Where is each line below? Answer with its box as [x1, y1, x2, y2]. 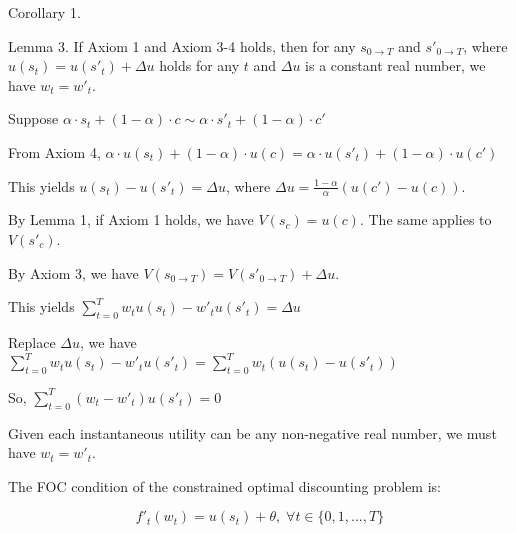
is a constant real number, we [305, 55, 486, 76]
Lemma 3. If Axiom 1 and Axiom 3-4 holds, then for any [8, 35, 356, 56]
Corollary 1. [8, 2, 81, 22]
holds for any [159, 55, 240, 76]
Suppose [8, 108, 59, 129]
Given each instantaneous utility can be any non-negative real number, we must [8, 422, 497, 443]
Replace [8, 331, 56, 352]
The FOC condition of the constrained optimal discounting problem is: [8, 475, 441, 496]
